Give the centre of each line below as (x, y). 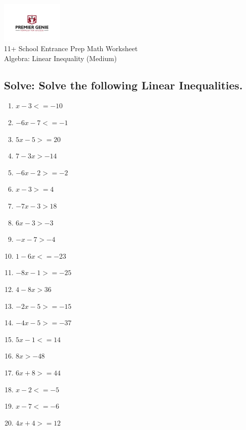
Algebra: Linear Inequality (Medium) (61, 58)
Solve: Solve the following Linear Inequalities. (123, 85)
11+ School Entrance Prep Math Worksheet (71, 48)
